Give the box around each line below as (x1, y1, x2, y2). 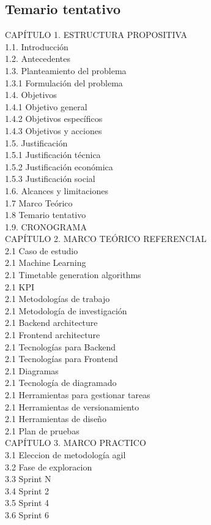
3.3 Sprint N (5, 472, 51, 485)
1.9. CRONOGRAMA (5, 220, 87, 233)
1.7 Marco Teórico (5, 196, 73, 209)
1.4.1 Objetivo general (5, 100, 87, 113)
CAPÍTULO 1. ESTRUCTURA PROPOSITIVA (5, 28, 187, 41)
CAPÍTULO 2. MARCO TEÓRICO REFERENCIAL (5, 232, 207, 245)
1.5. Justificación (5, 136, 68, 149)
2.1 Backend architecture (5, 316, 98, 329)
